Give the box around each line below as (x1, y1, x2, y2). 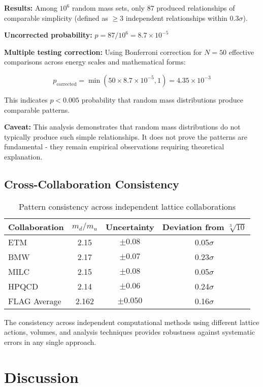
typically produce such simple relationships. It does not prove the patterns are (4, 131, 247, 142)
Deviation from (162, 220, 224, 233)
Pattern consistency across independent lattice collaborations (19, 200, 236, 212)
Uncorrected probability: (4, 29, 92, 40)
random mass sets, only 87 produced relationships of (72, 3, 235, 13)
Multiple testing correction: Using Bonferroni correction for (4, 46, 202, 57)
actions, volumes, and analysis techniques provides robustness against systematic (4, 327, 255, 337)
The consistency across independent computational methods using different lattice (4, 316, 259, 327)
